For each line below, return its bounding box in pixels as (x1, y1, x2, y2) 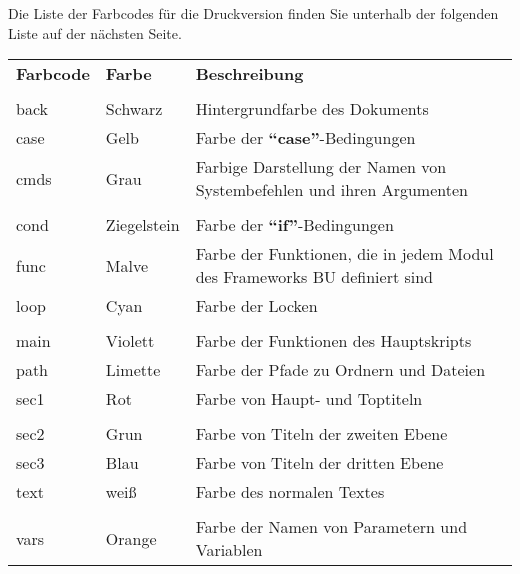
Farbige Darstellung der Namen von (195, 155, 447, 179)
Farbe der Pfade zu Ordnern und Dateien (195, 358, 486, 382)
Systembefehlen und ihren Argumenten (195, 178, 468, 202)
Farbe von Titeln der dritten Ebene (195, 451, 444, 475)
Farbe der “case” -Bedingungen (195, 126, 416, 150)
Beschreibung (195, 62, 304, 86)
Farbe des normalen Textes (195, 480, 385, 504)
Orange (105, 526, 157, 550)
